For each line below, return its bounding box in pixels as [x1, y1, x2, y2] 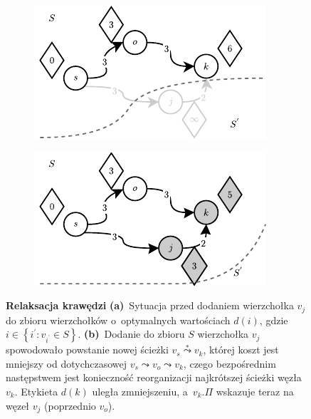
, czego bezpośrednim [183, 356, 276, 371]
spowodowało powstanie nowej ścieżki [6, 342, 169, 357]
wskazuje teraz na [216, 384, 294, 399]
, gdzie [259, 312, 288, 327]
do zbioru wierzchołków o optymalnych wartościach [6, 312, 231, 327]
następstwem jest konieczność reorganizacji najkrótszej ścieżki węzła [6, 370, 302, 385]
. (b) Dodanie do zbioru [78, 326, 185, 341]
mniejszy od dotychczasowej [6, 356, 127, 371]
